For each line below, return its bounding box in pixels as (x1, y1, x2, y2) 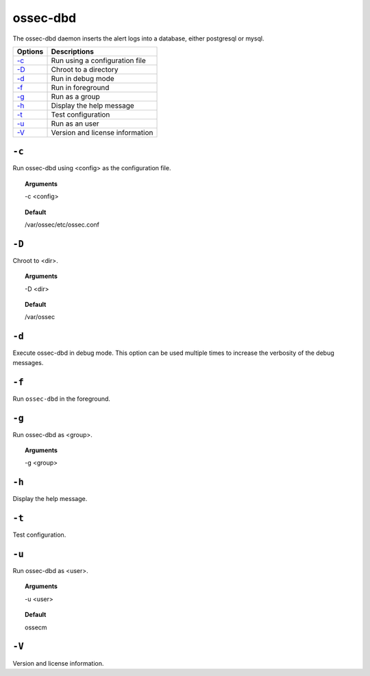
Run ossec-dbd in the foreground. (12, 395, 111, 403)
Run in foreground (51, 82, 110, 92)
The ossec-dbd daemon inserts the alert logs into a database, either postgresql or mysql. (12, 34, 264, 43)
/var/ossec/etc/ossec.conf (25, 220, 99, 229)
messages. (12, 358, 44, 366)
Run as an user (51, 119, 99, 128)
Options (16, 47, 44, 56)
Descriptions (51, 47, 94, 56)
